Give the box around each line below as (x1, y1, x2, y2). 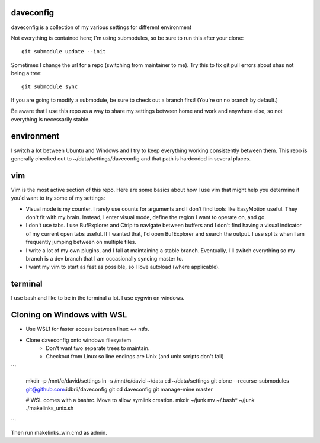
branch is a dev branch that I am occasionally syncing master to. (25, 255, 184, 262)
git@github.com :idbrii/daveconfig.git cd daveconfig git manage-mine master (25, 386, 213, 393)
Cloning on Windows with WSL (11, 310, 127, 320)
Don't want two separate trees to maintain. (46, 344, 150, 352)
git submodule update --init (21, 48, 106, 55)
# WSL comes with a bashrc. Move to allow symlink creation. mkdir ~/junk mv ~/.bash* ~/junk (25, 396, 255, 403)
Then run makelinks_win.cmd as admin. (11, 429, 108, 436)
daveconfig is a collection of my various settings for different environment (11, 24, 192, 31)
